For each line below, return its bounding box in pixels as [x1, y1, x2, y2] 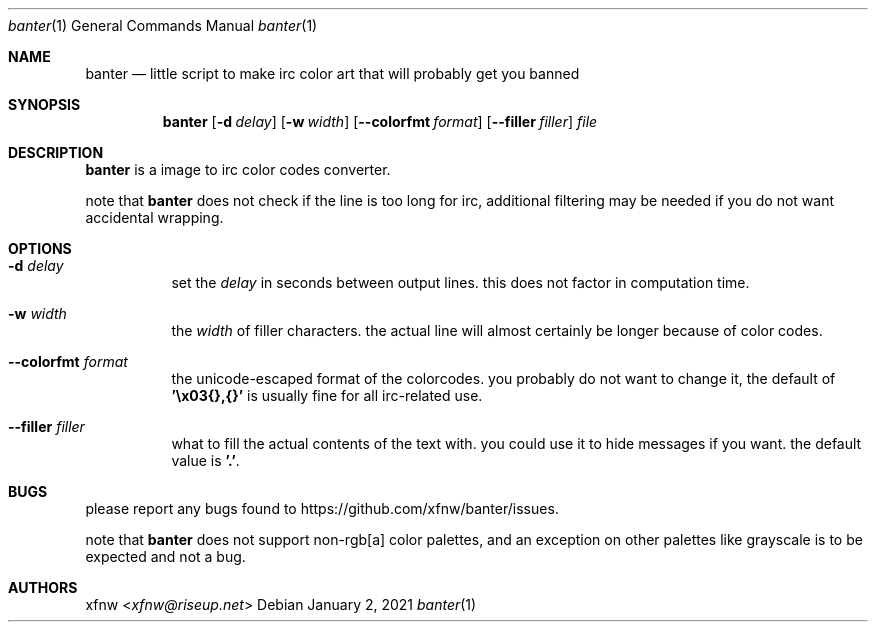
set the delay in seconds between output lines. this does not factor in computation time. [171, 274, 750, 291]
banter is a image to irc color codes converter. [85, 161, 391, 178]
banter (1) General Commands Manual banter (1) [8, 17, 318, 34]
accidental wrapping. [85, 209, 224, 226]
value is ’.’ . [171, 452, 240, 469]
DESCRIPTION [8, 144, 104, 161]
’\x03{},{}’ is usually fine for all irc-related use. [171, 387, 483, 404]
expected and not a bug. [85, 548, 246, 565]
